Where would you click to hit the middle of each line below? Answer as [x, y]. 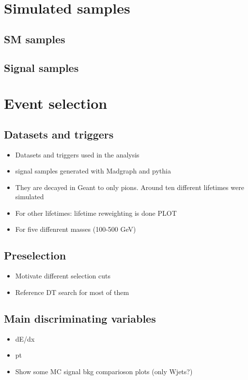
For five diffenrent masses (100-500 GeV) [76, 229]
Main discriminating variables [80, 318]
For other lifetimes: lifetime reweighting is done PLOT [96, 213]
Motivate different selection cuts [63, 276]
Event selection [56, 103]
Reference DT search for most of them [72, 292]
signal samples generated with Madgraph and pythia [93, 171]
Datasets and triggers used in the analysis [77, 154]
